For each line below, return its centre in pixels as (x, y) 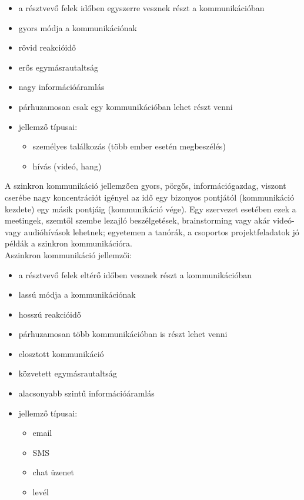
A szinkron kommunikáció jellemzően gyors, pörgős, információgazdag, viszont (146, 186)
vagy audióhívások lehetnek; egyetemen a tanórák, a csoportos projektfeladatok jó (152, 231)
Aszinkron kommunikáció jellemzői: (68, 254)
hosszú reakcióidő (50, 314)
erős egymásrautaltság (59, 67)
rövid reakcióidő (47, 47)
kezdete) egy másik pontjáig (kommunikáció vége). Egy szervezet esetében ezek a (151, 209)
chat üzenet (53, 472)
